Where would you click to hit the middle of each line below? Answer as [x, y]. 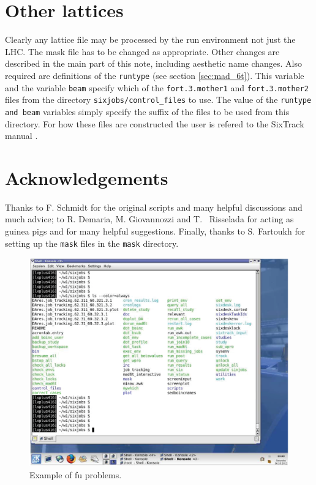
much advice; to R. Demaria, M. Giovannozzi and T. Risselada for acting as [149, 219]
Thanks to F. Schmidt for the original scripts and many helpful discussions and [154, 207]
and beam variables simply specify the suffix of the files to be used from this [147, 111]
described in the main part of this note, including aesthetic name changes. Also [154, 63]
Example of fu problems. [76, 474]
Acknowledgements [87, 177]
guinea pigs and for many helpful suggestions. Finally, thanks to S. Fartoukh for [155, 231]
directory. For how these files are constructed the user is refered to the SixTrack [155, 123]
